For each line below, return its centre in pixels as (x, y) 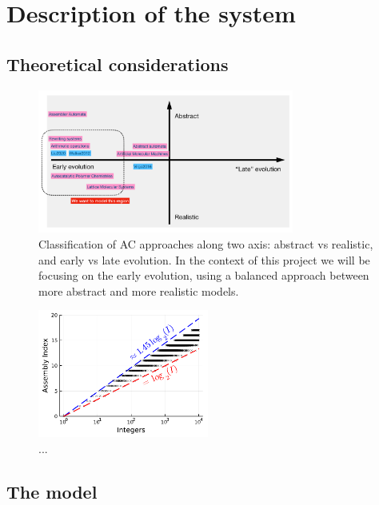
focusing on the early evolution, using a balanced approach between (204, 275)
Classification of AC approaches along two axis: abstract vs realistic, (206, 244)
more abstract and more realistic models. (139, 290)
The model (52, 491)
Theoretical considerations (118, 64)
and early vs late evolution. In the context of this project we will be (204, 259)
